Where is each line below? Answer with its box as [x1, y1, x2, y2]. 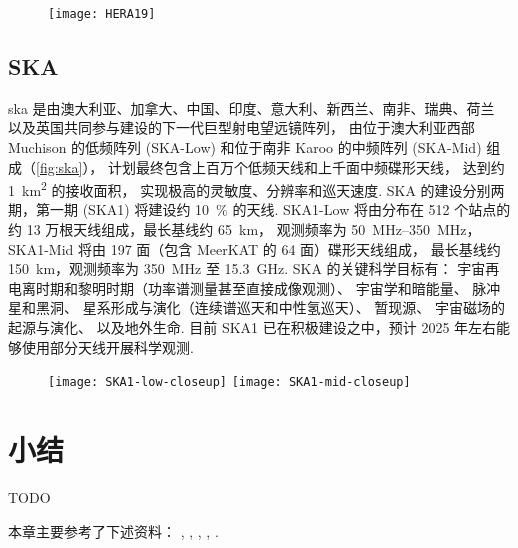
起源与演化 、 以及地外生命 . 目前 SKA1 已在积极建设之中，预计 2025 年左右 [8, 317, 497, 338]
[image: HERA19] [48, 7, 156, 21]
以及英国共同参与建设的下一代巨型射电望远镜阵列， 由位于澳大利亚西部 [8, 117, 475, 138]
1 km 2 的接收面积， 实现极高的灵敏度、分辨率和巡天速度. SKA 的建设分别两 [8, 177, 505, 200]
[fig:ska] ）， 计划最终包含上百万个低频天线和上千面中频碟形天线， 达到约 [36, 156, 505, 177]
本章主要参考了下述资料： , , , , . [8, 520, 219, 541]
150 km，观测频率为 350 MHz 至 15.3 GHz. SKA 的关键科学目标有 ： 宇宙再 [8, 258, 500, 279]
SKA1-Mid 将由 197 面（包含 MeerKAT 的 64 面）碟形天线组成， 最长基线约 [8, 238, 501, 259]
